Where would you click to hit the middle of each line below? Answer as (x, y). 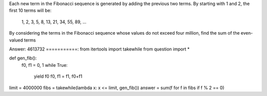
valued (16, 40)
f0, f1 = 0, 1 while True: (44, 65)
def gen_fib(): (23, 58)
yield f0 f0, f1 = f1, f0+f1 (58, 76)
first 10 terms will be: (30, 10)
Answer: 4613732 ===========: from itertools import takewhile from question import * (99, 49)
